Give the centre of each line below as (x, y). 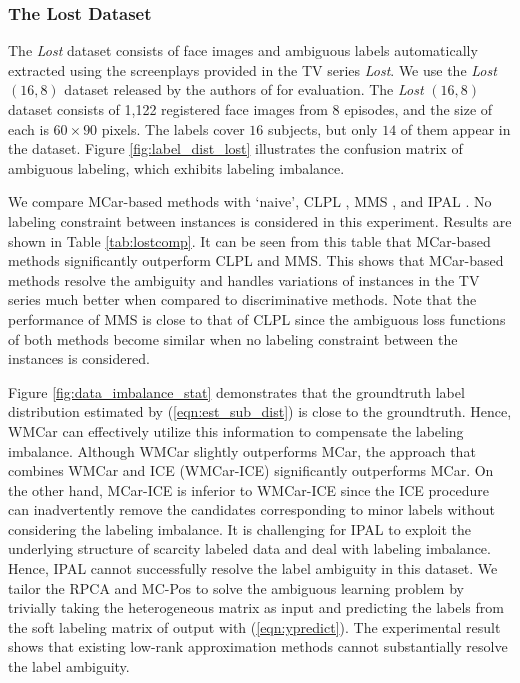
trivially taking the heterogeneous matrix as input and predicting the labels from (256, 607)
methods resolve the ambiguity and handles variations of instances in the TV (244, 279)
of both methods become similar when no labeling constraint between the (233, 338)
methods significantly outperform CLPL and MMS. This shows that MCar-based (256, 260)
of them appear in (455, 128)
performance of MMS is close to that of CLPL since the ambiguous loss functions (257, 318)
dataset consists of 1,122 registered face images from (168, 109)
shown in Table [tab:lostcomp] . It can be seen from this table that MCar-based (249, 240)
